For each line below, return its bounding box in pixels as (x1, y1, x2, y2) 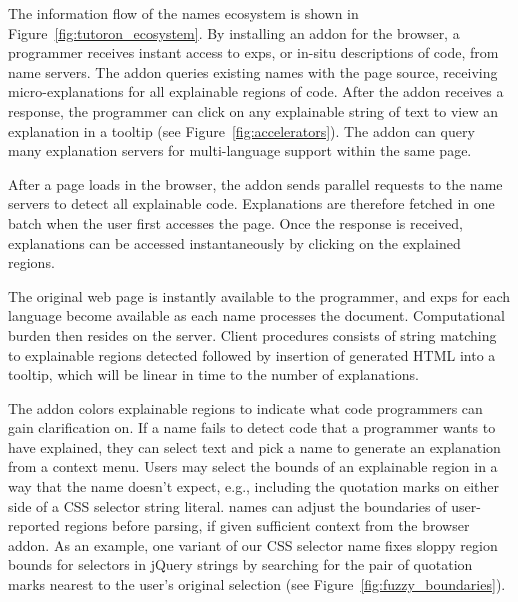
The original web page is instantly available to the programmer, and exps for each (8, 285, 511, 306)
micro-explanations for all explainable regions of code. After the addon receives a (8, 81, 504, 102)
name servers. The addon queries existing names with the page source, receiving (8, 61, 498, 82)
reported (8, 515, 60, 536)
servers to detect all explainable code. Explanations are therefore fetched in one (8, 193, 495, 214)
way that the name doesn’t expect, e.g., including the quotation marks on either (8, 476, 500, 497)
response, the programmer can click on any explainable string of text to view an (8, 100, 499, 121)
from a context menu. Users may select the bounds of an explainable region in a (8, 456, 498, 477)
